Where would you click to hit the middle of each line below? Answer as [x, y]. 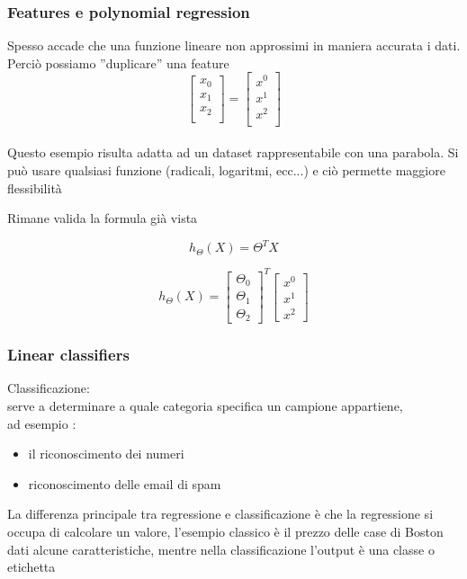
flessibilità [35, 187]
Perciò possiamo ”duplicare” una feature [118, 62]
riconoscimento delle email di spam [125, 483]
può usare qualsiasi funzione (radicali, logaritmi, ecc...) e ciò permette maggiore [226, 169]
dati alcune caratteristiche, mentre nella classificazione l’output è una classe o [221, 549]
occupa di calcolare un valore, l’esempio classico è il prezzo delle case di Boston [225, 531]
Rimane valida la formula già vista [103, 218]
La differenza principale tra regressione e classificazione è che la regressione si [220, 514]
